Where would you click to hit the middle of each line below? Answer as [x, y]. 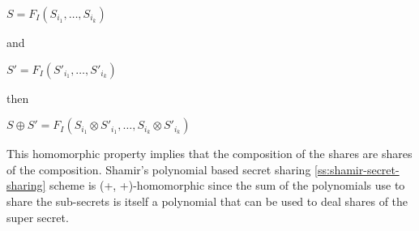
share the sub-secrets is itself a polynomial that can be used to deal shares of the [207, 201]
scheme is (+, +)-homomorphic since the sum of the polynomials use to [227, 185]
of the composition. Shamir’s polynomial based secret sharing [159, 169]
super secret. [38, 217]
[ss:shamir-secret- [357, 169]
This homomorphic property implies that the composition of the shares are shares [209, 154]
